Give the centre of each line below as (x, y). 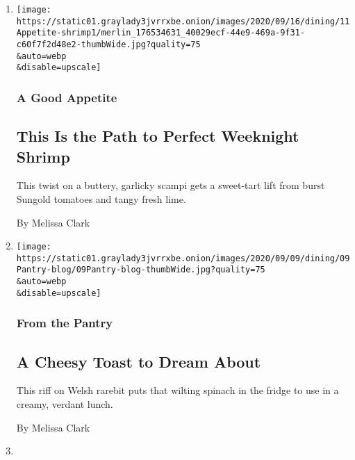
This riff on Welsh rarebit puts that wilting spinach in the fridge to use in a (177, 390)
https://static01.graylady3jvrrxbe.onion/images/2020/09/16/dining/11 (183, 21)
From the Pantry (65, 323)
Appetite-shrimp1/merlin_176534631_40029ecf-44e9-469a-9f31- (161, 33)
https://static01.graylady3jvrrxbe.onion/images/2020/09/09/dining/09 (183, 258)
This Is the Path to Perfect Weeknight (158, 136)
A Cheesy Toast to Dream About (139, 361)
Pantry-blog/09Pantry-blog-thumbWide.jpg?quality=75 (141, 270)
